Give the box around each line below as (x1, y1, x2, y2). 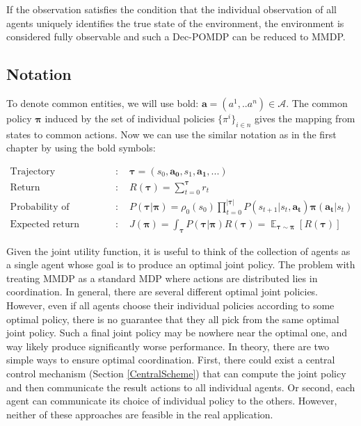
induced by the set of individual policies (45, 110, 215, 125)
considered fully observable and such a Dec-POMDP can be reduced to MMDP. (6, 29, 346, 44)
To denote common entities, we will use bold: (6, 95, 199, 110)
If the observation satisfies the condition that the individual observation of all (6, 2, 337, 16)
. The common (286, 95, 348, 110)
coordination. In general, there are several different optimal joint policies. (6, 284, 319, 299)
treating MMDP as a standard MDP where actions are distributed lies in (6, 270, 318, 285)
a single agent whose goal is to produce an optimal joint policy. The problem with (6, 257, 355, 272)
